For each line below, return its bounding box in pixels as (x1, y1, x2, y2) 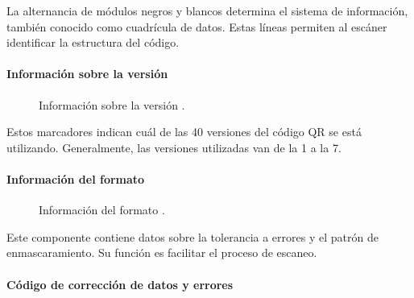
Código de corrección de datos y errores (6, 275, 234, 292)
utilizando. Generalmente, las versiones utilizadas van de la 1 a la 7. (6, 139, 342, 155)
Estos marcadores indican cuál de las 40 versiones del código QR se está (6, 123, 362, 140)
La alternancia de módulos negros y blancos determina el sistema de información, (6, 2, 408, 19)
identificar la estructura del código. (6, 34, 180, 51)
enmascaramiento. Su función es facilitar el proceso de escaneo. (6, 244, 317, 261)
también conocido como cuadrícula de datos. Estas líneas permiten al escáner (6, 18, 387, 35)
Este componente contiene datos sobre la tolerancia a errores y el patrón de (6, 228, 379, 245)
